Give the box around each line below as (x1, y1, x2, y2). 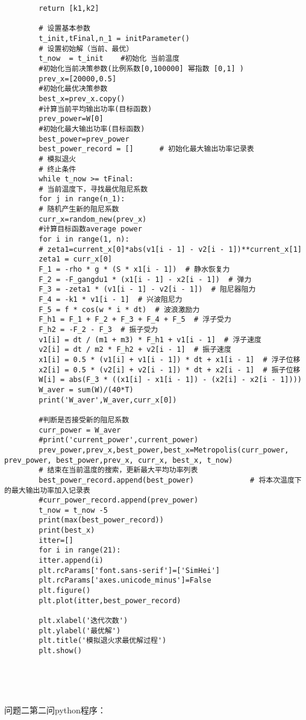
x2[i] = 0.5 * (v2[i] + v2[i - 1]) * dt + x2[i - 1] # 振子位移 (39, 365, 301, 374)
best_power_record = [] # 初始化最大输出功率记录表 (39, 145, 254, 154)
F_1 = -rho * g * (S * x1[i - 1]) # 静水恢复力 (39, 265, 230, 274)
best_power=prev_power (39, 134, 130, 143)
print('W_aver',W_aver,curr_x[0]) (39, 395, 177, 404)
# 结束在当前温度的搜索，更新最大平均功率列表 (39, 466, 198, 475)
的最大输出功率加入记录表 (4, 486, 90, 495)
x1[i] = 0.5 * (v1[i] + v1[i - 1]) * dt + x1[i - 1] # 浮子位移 (39, 355, 301, 364)
